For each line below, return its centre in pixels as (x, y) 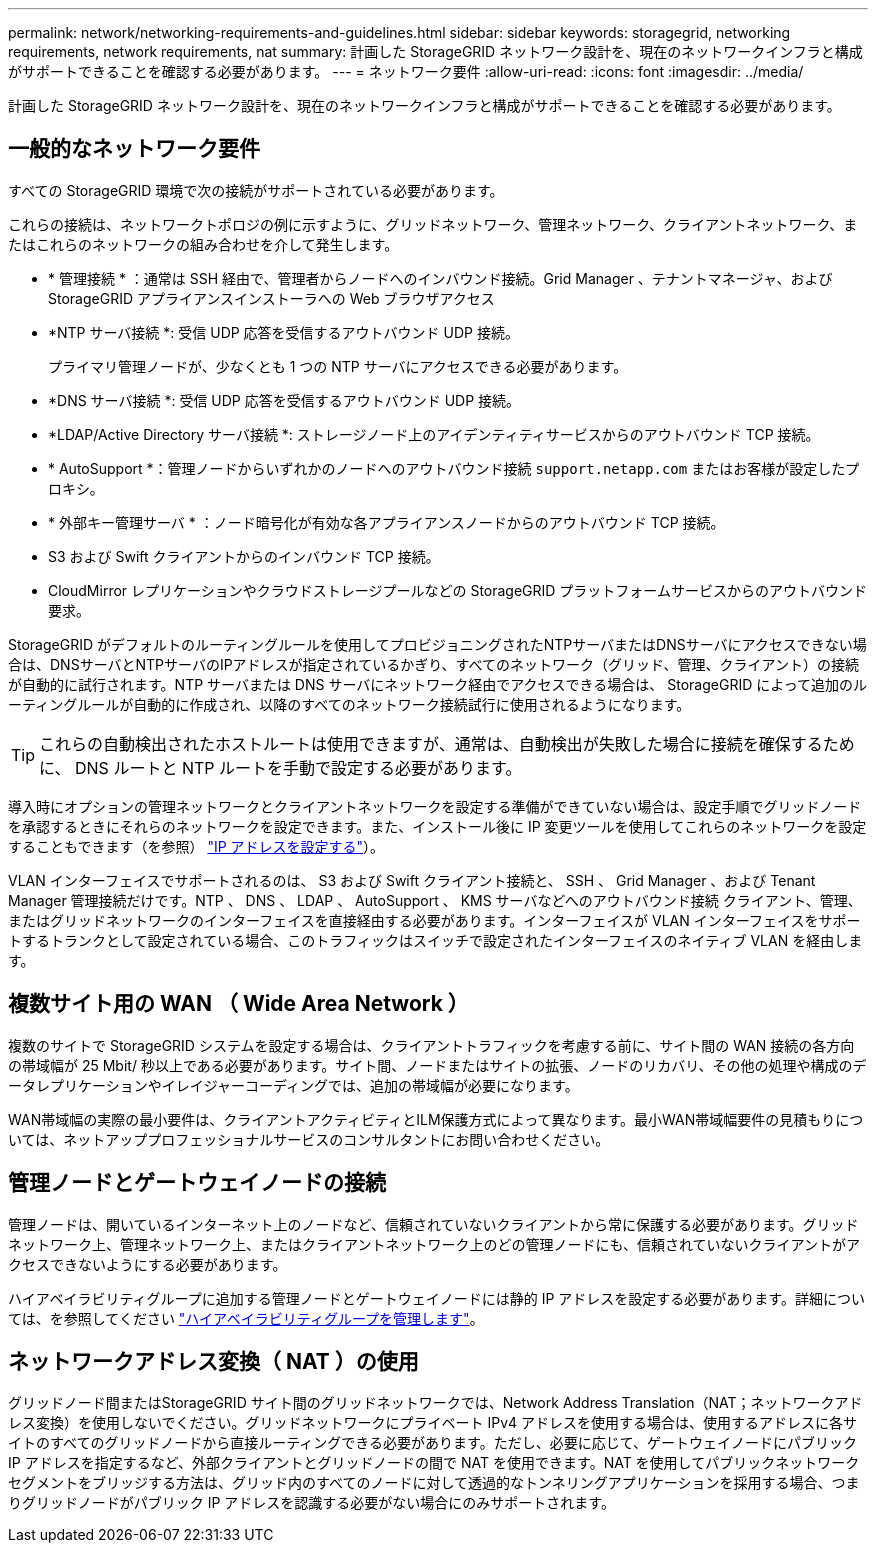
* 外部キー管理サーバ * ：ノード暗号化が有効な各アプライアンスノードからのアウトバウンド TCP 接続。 (386, 522)
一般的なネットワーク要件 (134, 149)
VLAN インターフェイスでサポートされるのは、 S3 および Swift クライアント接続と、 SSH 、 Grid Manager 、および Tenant (412, 880)
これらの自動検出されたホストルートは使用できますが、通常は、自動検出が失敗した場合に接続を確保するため (447, 743)
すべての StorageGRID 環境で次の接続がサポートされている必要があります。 (256, 190)
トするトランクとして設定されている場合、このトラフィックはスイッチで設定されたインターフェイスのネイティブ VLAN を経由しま (435, 940)
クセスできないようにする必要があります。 (147, 1264)
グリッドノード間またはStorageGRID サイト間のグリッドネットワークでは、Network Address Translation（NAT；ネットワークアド (435, 1403)
